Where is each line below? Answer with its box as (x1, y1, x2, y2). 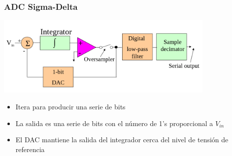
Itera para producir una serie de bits (15, 102, 126, 111)
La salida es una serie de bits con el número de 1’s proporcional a (15, 118, 213, 128)
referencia (15, 144, 45, 154)
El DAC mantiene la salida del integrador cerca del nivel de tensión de (15, 134, 229, 145)
